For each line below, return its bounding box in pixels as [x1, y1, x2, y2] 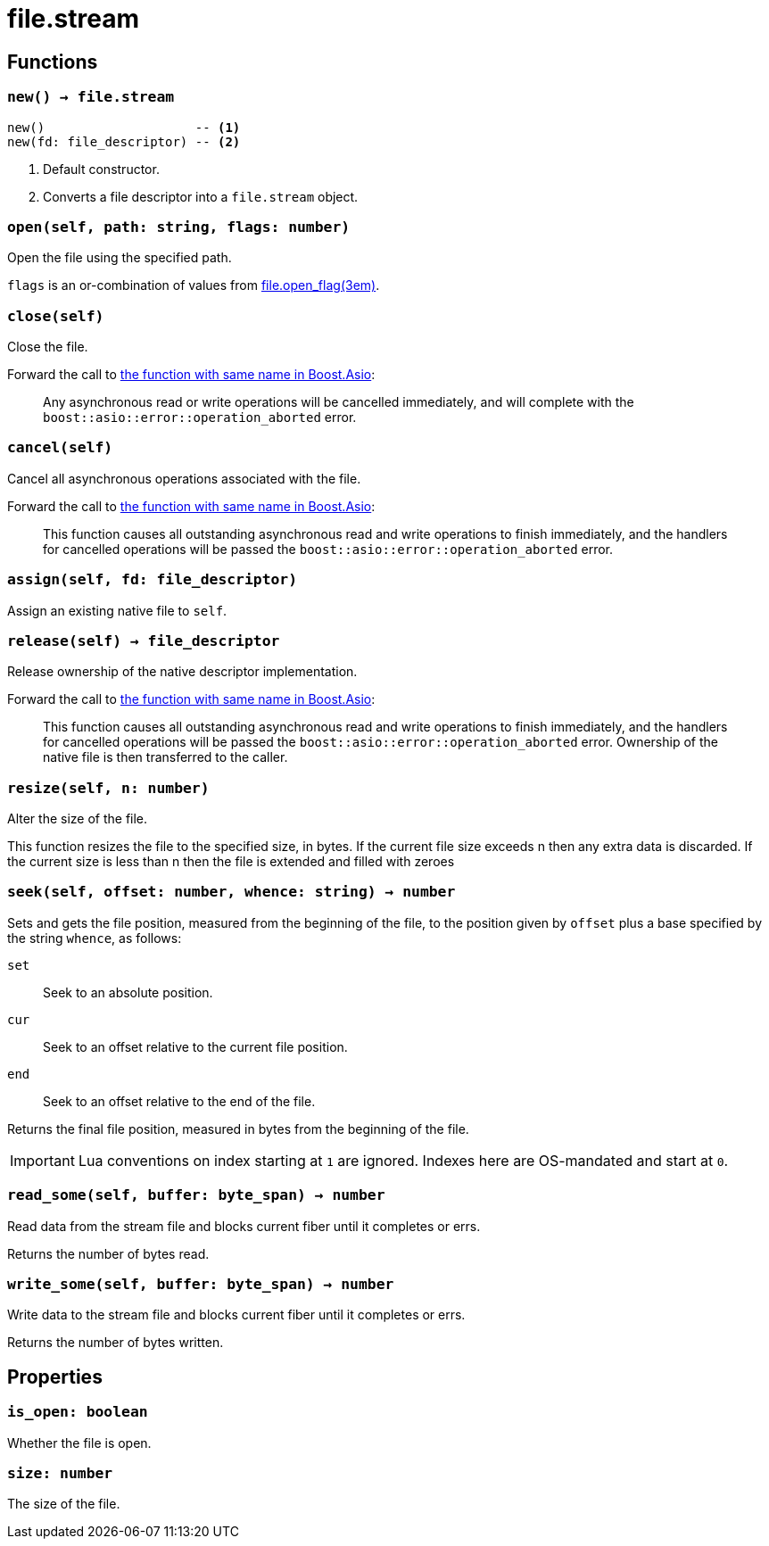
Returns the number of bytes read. [7, 1245, 210, 1261]
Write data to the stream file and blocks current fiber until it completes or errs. [7, 1307, 466, 1323]
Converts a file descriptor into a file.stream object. [43, 188, 359, 204]
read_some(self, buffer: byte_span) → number [7, 1186, 385, 1204]
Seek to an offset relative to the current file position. [43, 1038, 348, 1054]
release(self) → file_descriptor [7, 632, 280, 649]
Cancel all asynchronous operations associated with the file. [7, 470, 361, 486]
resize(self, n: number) [7, 779, 210, 797]
